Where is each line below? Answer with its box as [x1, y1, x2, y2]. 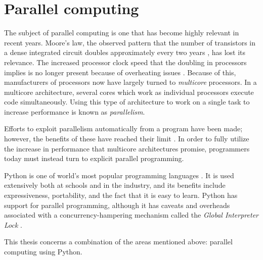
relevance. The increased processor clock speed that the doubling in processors [4, 57, 247, 67]
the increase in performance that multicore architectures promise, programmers [4, 143, 250, 153]
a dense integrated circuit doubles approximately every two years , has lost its [4, 47, 246, 58]
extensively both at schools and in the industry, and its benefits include [4, 180, 226, 190]
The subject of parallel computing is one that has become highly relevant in [4, 27, 239, 38]
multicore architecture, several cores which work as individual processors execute [4, 86, 254, 97]
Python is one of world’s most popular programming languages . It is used [4, 170, 234, 180]
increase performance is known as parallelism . [4, 106, 145, 117]
